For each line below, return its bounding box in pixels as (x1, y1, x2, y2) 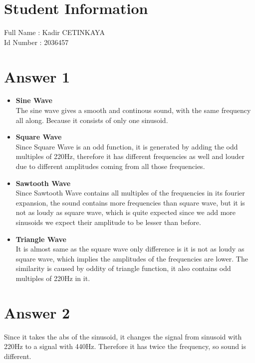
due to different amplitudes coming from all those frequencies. (15, 161, 205, 171)
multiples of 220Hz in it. (15, 272, 90, 283)
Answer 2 (4, 302, 70, 322)
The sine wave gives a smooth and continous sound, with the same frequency (15, 105, 251, 115)
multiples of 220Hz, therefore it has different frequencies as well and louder (15, 151, 245, 161)
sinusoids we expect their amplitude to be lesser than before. (15, 216, 201, 227)
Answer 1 (4, 66, 70, 86)
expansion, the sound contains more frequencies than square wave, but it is (15, 197, 245, 207)
